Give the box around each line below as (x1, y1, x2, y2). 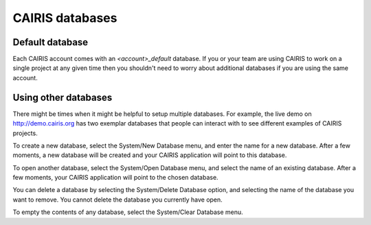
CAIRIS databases (12, 10, 117, 25)
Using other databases (12, 91, 113, 103)
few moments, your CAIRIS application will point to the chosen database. (12, 174, 219, 182)
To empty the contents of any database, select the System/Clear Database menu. (12, 208, 243, 216)
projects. (12, 129, 38, 137)
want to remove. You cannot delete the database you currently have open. (12, 196, 223, 204)
